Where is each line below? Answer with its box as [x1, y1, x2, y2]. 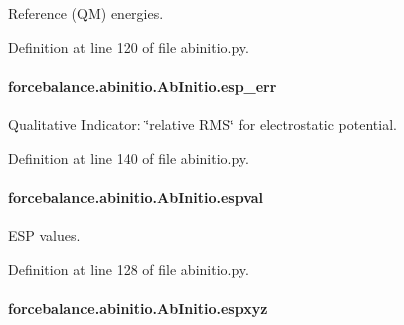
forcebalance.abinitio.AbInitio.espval [8, 186, 264, 207]
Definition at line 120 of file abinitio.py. [8, 36, 249, 57]
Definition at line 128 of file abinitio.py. [8, 258, 249, 279]
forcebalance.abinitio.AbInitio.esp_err [8, 75, 277, 96]
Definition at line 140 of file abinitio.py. [8, 147, 249, 168]
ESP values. [8, 224, 81, 245]
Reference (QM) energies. [8, 3, 164, 23]
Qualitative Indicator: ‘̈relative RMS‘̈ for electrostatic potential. [8, 113, 397, 134]
